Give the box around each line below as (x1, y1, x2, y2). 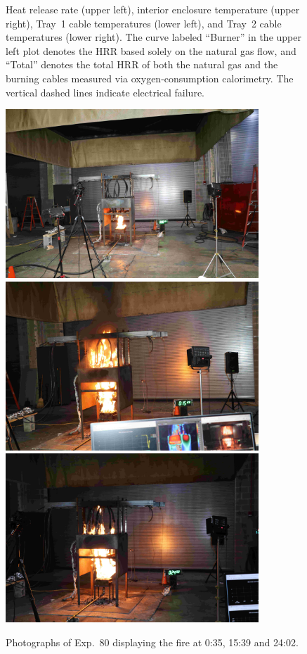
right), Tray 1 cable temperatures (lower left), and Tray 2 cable (6, 15, 282, 30)
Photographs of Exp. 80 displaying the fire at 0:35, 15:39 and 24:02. (6, 634, 299, 649)
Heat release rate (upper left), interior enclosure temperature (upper (6, 2, 300, 16)
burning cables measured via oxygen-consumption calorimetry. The (6, 70, 294, 85)
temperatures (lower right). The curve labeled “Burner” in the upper (6, 30, 301, 44)
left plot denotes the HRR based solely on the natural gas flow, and (6, 43, 296, 58)
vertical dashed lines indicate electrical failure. (6, 84, 204, 99)
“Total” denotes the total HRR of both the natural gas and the (6, 57, 278, 72)
